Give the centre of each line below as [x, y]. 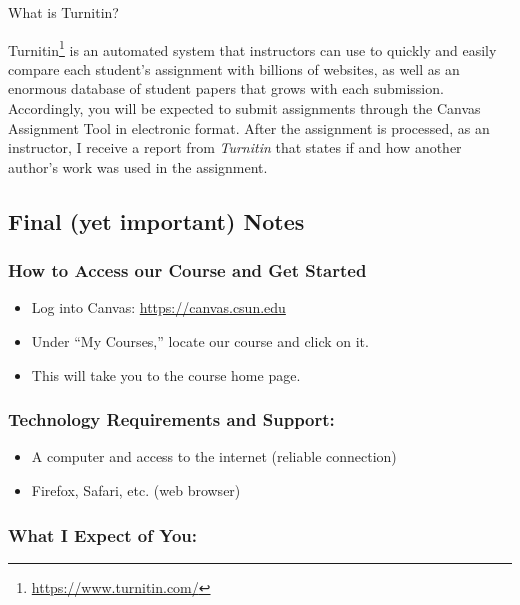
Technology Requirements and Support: [171, 419]
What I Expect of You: [102, 534]
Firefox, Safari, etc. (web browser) [136, 490]
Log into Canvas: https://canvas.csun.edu [158, 307]
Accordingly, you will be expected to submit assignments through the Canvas [244, 108]
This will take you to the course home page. [166, 374]
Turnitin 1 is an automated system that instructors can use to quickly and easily [252, 48]
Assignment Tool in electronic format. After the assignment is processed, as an [249, 127]
